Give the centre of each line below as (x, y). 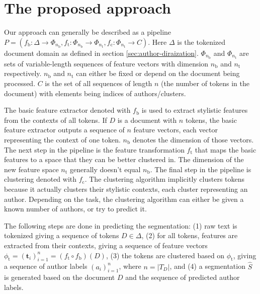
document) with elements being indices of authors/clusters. (95, 93)
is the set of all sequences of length (99, 83)
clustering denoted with (40, 179)
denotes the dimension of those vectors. (193, 139)
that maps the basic (226, 149)
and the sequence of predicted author (183, 277)
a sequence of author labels (46, 266)
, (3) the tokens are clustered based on (165, 255)
